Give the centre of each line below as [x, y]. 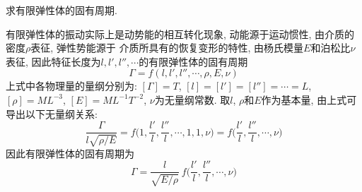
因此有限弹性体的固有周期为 [70, 153]
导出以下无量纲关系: [52, 113]
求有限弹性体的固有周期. [62, 10]
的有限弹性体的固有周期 [193, 61]
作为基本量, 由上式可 [309, 99]
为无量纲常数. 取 [192, 99]
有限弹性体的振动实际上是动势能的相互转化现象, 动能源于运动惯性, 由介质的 [180, 34]
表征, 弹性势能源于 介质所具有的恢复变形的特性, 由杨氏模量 [167, 48]
